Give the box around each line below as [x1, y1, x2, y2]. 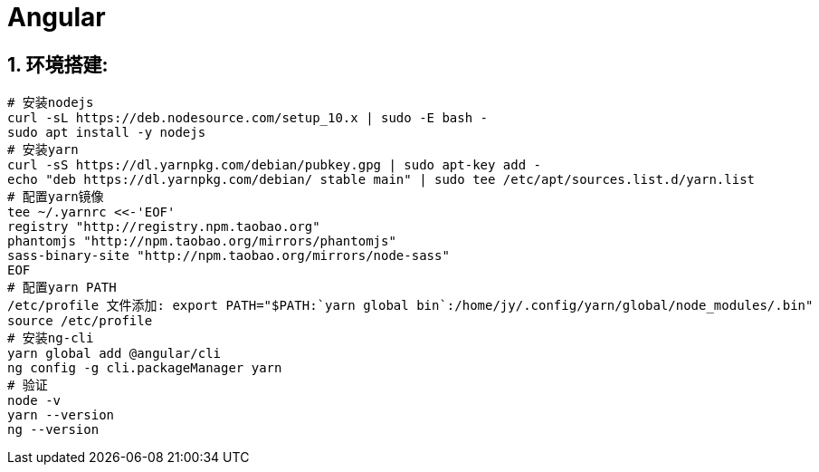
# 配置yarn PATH [7, 280, 117, 295]
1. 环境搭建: [7, 53, 109, 76]
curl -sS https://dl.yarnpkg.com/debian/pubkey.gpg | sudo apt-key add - [7, 158, 542, 173]
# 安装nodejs [7, 95, 94, 111]
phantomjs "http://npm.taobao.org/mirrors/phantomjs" [7, 234, 396, 249]
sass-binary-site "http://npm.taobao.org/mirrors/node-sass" [7, 248, 450, 264]
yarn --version [7, 408, 115, 423]
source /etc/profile [7, 313, 153, 329]
